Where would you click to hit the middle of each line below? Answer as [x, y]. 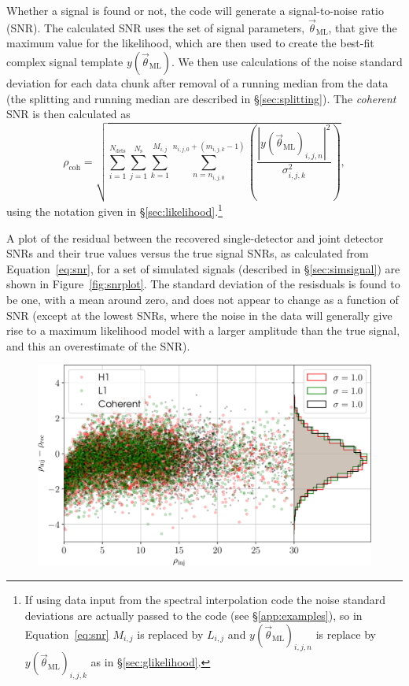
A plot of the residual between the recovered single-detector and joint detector [195, 237]
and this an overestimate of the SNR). [98, 345]
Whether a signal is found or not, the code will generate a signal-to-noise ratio [195, 10]
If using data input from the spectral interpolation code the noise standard [205, 600]
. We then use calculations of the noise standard [287, 61]
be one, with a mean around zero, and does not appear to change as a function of [203, 300]
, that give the [363, 27]
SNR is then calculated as [68, 114]
